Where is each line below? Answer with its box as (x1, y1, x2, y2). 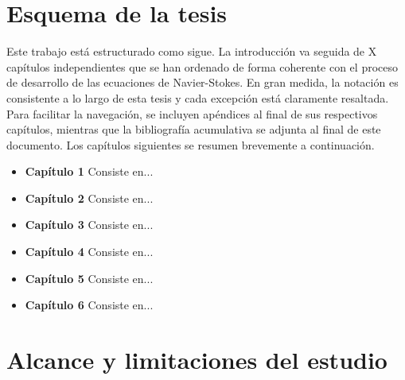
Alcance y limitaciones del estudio (6, 343, 387, 376)
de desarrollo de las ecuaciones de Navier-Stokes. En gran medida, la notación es (6, 74, 399, 91)
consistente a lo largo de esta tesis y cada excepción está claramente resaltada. (6, 89, 389, 106)
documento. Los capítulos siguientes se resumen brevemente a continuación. (6, 136, 375, 153)
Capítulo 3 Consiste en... (25, 216, 154, 233)
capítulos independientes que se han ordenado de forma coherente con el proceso (6, 58, 398, 75)
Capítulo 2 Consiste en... (25, 189, 154, 206)
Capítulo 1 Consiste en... (25, 163, 154, 180)
